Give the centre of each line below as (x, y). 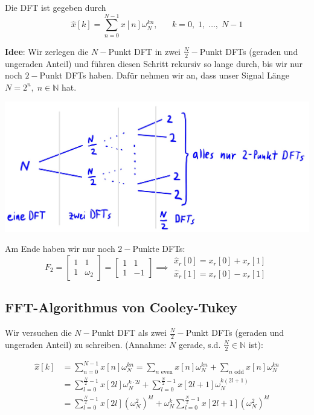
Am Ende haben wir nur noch (60, 249)
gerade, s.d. (200, 344)
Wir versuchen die (38, 332)
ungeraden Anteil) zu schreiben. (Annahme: (86, 344)
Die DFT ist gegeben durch (56, 7)
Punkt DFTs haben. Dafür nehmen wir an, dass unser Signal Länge (164, 75)
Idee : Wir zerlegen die (47, 51)
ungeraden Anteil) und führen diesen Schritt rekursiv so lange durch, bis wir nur (154, 63)
